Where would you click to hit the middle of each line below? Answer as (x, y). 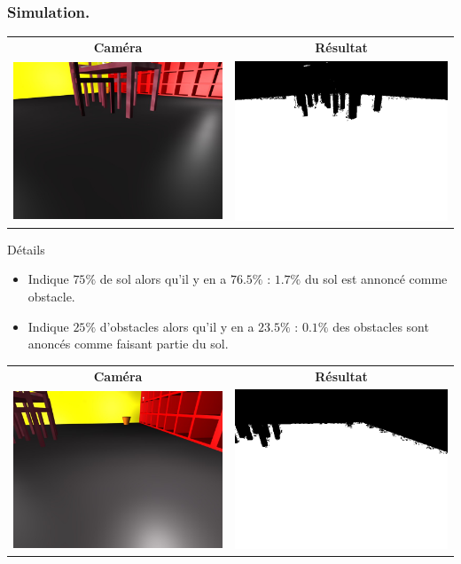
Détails (26, 249)
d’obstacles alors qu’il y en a (177, 326)
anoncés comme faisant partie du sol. (128, 344)
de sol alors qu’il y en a (163, 279)
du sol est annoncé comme (376, 279)
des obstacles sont (381, 326)
